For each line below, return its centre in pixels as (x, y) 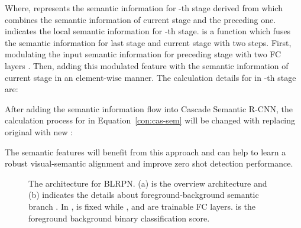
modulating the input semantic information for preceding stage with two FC (143, 54)
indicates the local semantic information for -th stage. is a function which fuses (148, 31)
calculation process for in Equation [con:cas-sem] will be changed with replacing (150, 120)
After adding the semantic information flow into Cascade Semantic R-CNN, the (149, 108)
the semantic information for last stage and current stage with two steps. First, (148, 42)
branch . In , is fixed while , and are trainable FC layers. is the (142, 206)
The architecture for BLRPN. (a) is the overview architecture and (148, 183)
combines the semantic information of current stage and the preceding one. (140, 19)
